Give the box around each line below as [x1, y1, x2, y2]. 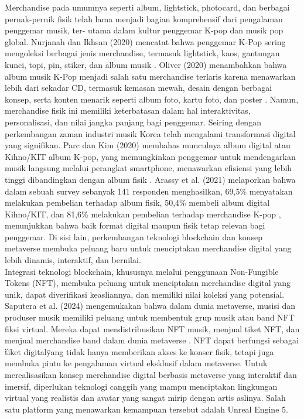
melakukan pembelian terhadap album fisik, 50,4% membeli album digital [5, 196, 270, 209]
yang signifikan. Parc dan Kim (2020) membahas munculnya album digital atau [5, 139, 291, 151]
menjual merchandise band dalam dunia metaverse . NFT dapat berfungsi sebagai [5, 334, 299, 346]
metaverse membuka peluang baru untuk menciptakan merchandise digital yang [5, 242, 292, 254]
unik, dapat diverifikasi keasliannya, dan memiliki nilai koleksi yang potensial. [5, 288, 285, 300]
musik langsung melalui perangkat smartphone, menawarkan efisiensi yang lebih [5, 162, 292, 174]
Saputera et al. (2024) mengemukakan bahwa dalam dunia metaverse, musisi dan [5, 299, 296, 312]
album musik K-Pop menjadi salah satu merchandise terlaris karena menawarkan [5, 70, 296, 82]
